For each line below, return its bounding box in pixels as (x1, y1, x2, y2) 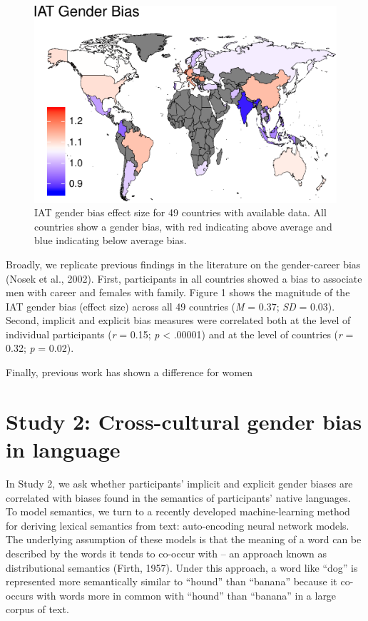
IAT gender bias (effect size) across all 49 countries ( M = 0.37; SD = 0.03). (6, 298, 335, 313)
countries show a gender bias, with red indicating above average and (34, 218, 332, 233)
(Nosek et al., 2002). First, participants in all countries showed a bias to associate (6, 271, 362, 286)
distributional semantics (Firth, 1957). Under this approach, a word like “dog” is (6, 560, 358, 575)
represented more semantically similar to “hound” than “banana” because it (6, 574, 337, 589)
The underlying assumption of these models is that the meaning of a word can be (6, 532, 362, 547)
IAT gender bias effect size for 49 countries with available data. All (34, 205, 327, 220)
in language (6, 435, 121, 464)
